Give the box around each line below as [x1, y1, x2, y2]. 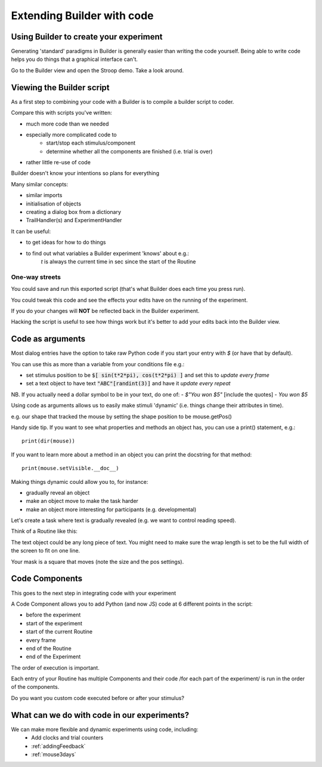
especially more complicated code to [26, 131, 117, 138]
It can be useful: [11, 228, 51, 235]
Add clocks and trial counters [31, 734, 104, 741]
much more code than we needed [26, 120, 109, 127]
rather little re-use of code [26, 159, 91, 166]
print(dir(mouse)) [21, 438, 76, 444]
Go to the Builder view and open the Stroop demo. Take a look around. [11, 66, 184, 74]
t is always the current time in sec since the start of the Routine [41, 258, 196, 265]
